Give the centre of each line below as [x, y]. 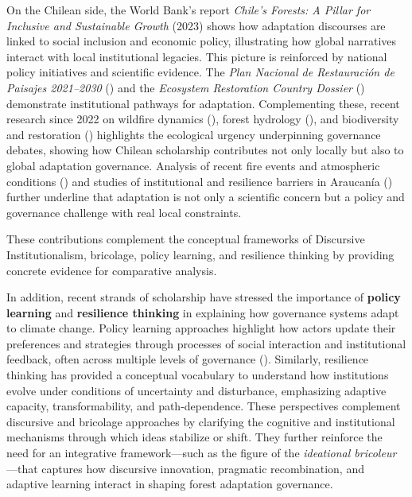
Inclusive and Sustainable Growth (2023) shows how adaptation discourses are [196, 25]
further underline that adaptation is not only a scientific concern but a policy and [206, 197]
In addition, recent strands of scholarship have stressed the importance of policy [204, 297]
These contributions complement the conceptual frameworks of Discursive [186, 239]
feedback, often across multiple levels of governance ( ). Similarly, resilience [188, 359]
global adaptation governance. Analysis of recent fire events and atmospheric [193, 165]
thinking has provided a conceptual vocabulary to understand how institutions [198, 375]
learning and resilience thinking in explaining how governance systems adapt [203, 312]
